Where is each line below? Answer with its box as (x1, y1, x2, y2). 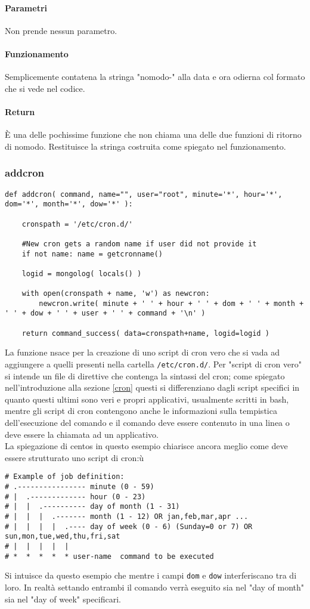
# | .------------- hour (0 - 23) (5, 492, 146, 501)
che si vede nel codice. (5, 82, 85, 94)
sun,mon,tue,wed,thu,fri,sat (5, 532, 120, 541)
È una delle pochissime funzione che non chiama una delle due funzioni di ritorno (5, 128, 302, 141)
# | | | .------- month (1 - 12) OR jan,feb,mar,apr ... (5, 512, 249, 521)
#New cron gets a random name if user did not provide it (21, 239, 257, 248)
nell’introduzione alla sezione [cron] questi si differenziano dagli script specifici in (5, 381, 300, 394)
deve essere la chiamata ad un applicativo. (5, 428, 159, 440)
